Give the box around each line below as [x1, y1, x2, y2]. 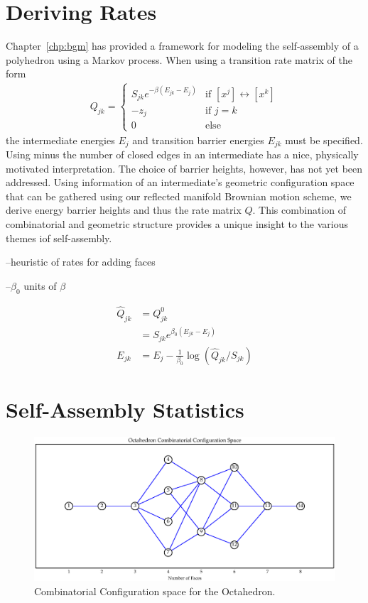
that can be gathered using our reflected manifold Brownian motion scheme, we [6, 188, 352, 203]
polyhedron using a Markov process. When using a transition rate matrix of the [6, 52, 352, 67]
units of [23, 278, 57, 293]
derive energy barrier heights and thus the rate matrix [6, 202, 242, 217]
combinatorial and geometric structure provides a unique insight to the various [6, 216, 349, 231]
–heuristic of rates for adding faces [6, 254, 156, 269]
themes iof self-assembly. [6, 230, 112, 245]
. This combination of [252, 202, 347, 217]
